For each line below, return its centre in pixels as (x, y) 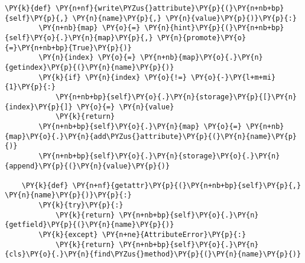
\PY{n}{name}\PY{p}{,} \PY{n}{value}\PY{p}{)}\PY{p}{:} (184, 18)
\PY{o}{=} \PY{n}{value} (125, 107)
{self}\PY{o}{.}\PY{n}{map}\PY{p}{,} (79, 38)
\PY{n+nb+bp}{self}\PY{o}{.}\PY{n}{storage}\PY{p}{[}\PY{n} (176, 97)
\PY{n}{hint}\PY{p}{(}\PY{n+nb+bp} (214, 28)
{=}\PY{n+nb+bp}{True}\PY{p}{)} (68, 48)
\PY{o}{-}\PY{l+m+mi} (233, 77)
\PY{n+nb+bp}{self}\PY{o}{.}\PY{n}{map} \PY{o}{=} (140, 126)
